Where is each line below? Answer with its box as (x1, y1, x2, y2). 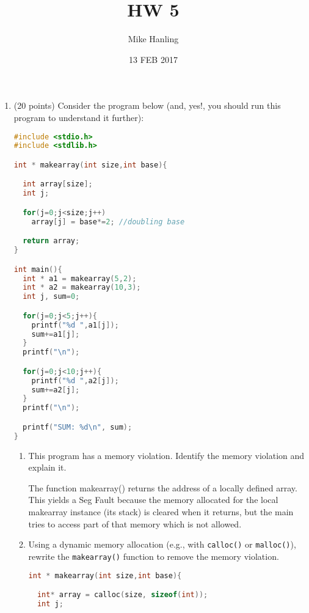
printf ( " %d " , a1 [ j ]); (31, 320, 119, 329)
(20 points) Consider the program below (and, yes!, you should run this (13, 99, 281, 112)
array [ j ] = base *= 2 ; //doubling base (31, 217, 185, 226)
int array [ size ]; (23, 180, 93, 189)
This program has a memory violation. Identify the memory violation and (28, 449, 305, 461)
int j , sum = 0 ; (23, 292, 80, 301)
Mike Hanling (128, 32, 179, 45)
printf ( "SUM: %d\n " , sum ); (23, 422, 133, 431)
